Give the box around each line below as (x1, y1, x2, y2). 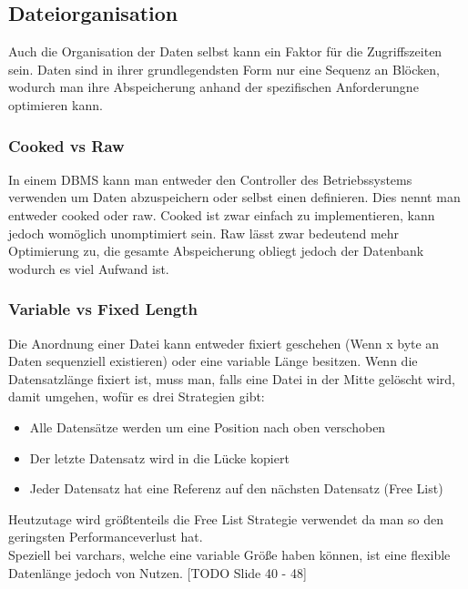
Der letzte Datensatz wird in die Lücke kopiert (29, 448, 290, 467)
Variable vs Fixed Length (8, 298, 198, 320)
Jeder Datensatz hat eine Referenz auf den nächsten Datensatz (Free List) (29, 479, 443, 498)
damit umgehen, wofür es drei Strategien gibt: (8, 387, 265, 406)
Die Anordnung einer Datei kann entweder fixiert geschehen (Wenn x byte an (8, 333, 440, 352)
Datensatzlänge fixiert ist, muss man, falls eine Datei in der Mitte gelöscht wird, (8, 369, 455, 388)
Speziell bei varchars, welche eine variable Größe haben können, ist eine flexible (8, 544, 451, 564)
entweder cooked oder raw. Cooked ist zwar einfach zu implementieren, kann (8, 205, 435, 224)
